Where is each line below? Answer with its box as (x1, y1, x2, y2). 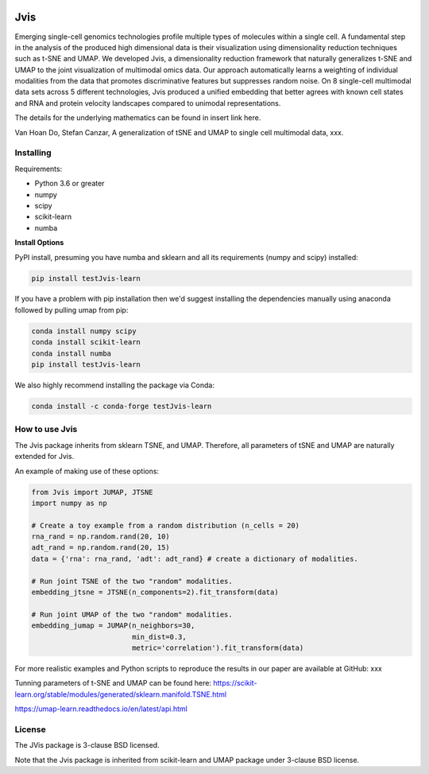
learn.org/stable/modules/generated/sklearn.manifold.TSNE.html (14, 689, 226, 699)
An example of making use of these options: (14, 466, 159, 476)
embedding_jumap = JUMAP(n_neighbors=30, (31, 621, 195, 630)
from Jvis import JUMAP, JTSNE (31, 488, 154, 496)
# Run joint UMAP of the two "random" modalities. (31, 609, 234, 619)
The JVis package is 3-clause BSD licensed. (14, 741, 160, 750)
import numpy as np (31, 498, 107, 508)
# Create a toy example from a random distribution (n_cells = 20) (31, 521, 300, 530)
